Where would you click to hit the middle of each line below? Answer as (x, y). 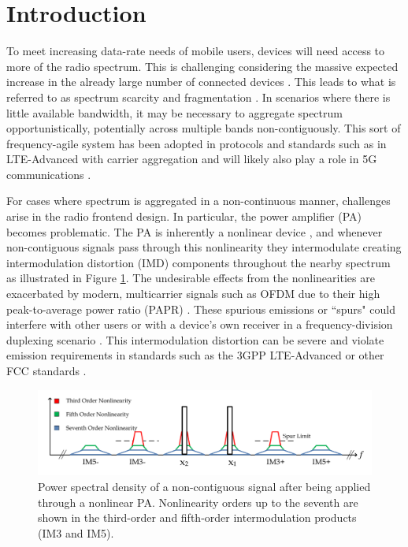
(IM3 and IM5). (76, 532)
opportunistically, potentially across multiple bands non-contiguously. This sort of (204, 128)
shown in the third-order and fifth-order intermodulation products (197, 517)
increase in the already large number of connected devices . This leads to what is (201, 82)
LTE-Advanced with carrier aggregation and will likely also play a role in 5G (192, 159)
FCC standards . (46, 370)
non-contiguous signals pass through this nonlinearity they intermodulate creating (204, 247)
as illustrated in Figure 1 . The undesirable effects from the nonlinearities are (191, 278)
